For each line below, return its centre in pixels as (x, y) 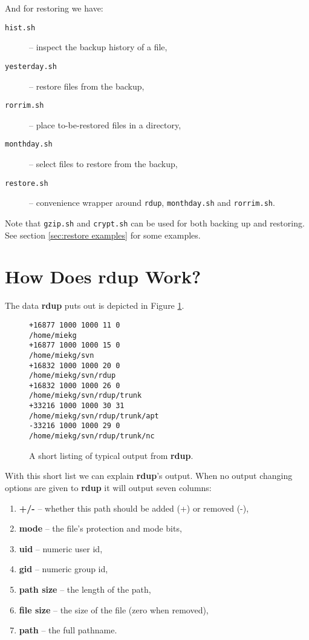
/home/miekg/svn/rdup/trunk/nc (92, 436)
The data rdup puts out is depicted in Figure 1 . (95, 305)
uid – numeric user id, (61, 548)
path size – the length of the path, (85, 589)
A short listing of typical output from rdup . (111, 455)
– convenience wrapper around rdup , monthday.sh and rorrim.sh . (152, 203)
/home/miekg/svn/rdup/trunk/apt (94, 416)
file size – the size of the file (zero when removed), (114, 609)
